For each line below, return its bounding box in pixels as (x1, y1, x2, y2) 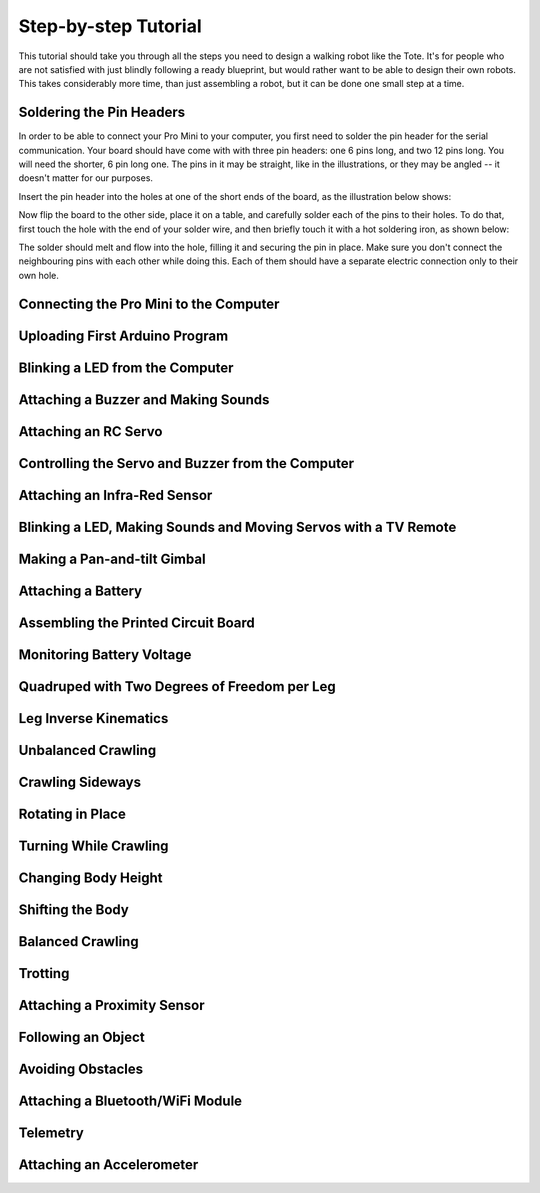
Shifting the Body (18, 901, 129, 918)
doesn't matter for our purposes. (18, 172, 154, 184)
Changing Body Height (18, 869, 163, 886)
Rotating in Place (18, 805, 127, 822)
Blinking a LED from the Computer (18, 359, 234, 376)
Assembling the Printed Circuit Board (18, 614, 255, 631)
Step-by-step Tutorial (18, 15, 202, 37)
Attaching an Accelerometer (18, 1156, 199, 1173)
